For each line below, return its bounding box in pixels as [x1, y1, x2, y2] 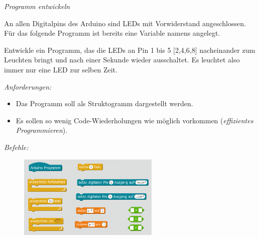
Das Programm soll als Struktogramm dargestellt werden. [16, 98, 193, 109]
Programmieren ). [16, 125, 68, 135]
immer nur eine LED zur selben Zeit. [4, 64, 117, 74]
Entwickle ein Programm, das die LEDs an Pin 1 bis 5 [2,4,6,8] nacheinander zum [4, 44, 255, 55]
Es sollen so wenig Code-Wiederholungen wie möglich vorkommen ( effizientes [16, 115, 253, 125]
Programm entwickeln [4, 1, 70, 11]
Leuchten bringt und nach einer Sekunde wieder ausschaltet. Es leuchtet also [4, 54, 240, 65]
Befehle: [4, 141, 29, 152]
